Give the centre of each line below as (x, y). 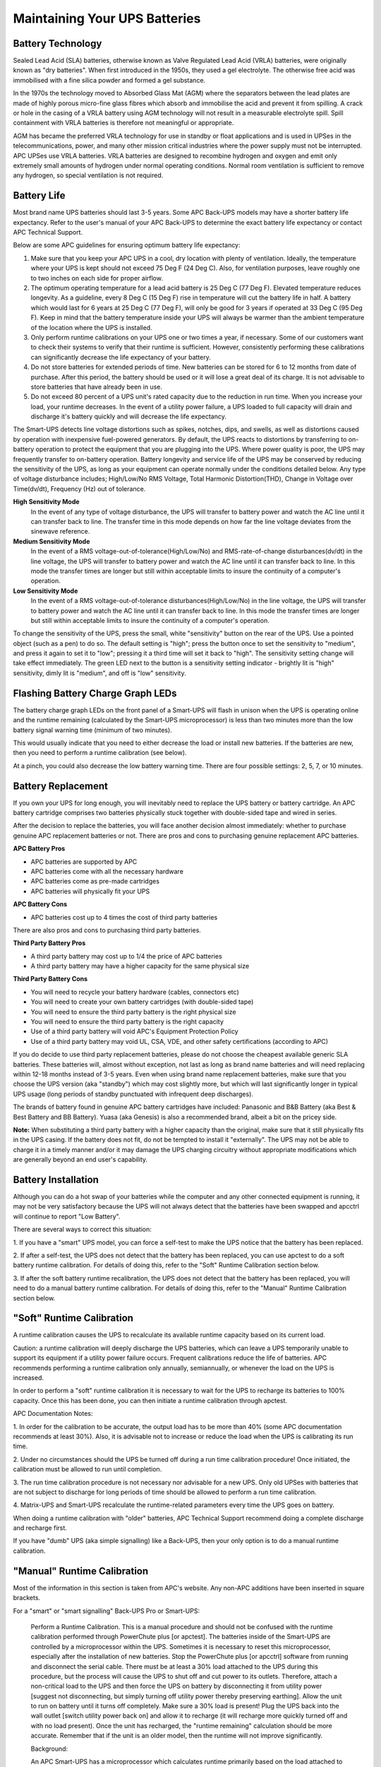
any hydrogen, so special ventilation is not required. (88, 175)
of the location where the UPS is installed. (91, 327)
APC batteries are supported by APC (84, 862)
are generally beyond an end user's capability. (80, 1160)
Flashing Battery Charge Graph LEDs (95, 693)
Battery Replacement (61, 786)
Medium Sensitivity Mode (52, 541)
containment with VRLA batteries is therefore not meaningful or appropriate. (123, 123)
